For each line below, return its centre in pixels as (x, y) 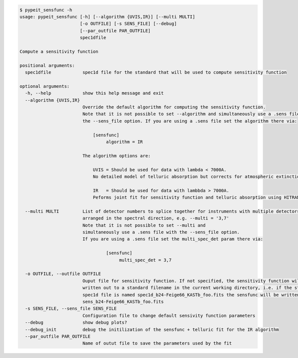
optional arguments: (44, 86)
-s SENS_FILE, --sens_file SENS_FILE (71, 309)
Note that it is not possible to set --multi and (144, 225)
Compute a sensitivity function (59, 51)
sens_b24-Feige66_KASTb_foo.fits (123, 302)
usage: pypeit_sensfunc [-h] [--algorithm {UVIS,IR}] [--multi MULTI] (108, 17)
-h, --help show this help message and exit (94, 93)
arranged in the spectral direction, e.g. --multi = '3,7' (156, 218)
